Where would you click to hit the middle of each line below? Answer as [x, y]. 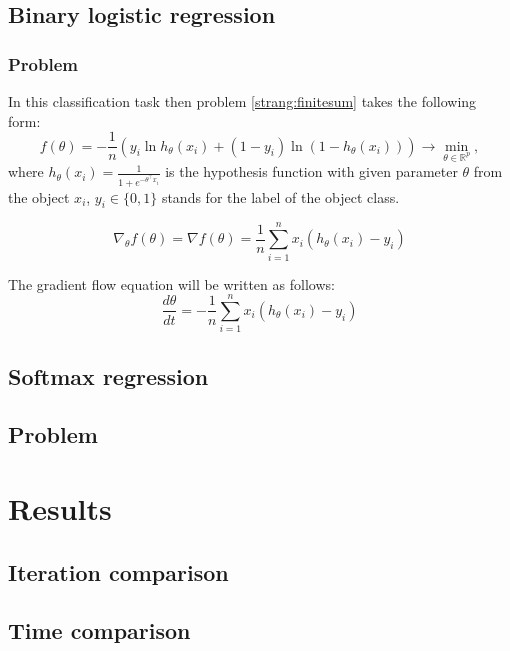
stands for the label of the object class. [280, 196]
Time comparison [99, 630]
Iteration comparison [118, 571]
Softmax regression [108, 375]
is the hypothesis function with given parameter [311, 171]
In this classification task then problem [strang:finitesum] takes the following [242, 101]
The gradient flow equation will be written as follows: [171, 283]
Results [60, 508]
